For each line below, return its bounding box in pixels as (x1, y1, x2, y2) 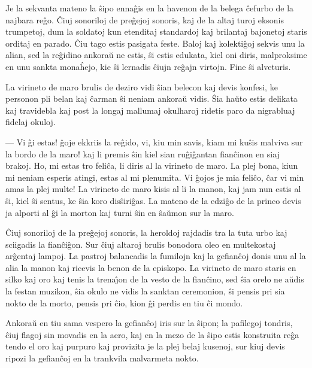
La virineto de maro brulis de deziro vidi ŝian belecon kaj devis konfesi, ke (5, 80, 278, 93)
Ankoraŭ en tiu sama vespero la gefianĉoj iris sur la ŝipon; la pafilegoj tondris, (5, 317, 293, 329)
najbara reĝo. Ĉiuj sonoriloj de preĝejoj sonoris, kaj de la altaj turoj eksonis (5, 13, 284, 26)
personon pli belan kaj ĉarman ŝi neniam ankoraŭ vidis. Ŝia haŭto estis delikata (5, 92, 298, 105)
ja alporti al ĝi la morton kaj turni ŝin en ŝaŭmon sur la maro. (5, 206, 234, 218)
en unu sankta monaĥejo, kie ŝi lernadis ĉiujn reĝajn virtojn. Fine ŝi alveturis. (5, 60, 291, 72)
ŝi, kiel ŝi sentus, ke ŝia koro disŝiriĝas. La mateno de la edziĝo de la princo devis (5, 194, 301, 206)
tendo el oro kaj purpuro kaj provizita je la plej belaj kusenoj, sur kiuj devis (5, 340, 285, 352)
